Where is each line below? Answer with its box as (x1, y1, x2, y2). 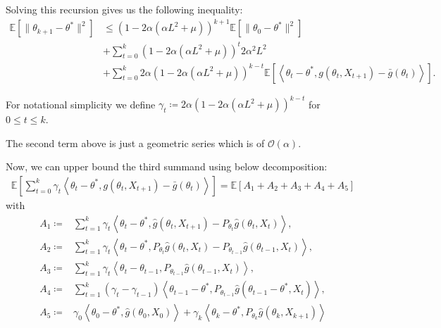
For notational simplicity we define (6, 96, 156, 111)
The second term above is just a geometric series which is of (6, 135, 265, 150)
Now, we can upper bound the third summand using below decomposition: (6, 159, 328, 174)
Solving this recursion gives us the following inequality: (6, 2, 243, 16)
